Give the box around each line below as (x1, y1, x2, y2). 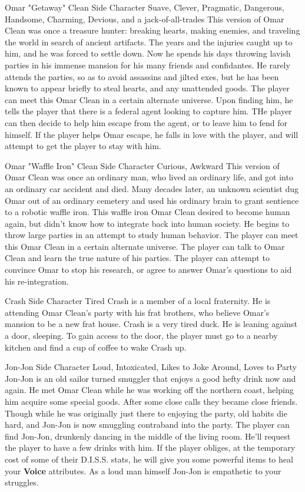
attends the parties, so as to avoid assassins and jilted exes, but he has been (5, 70, 279, 82)
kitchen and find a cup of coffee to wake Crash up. (5, 341, 187, 353)
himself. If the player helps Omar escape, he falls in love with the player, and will (5, 128, 299, 140)
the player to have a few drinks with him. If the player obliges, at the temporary (5, 441, 296, 454)
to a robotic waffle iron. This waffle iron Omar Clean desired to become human (5, 206, 290, 218)
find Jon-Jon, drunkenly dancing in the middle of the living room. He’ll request (5, 430, 291, 442)
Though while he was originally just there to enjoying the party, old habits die (5, 407, 287, 419)
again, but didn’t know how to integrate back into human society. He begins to (5, 217, 290, 229)
